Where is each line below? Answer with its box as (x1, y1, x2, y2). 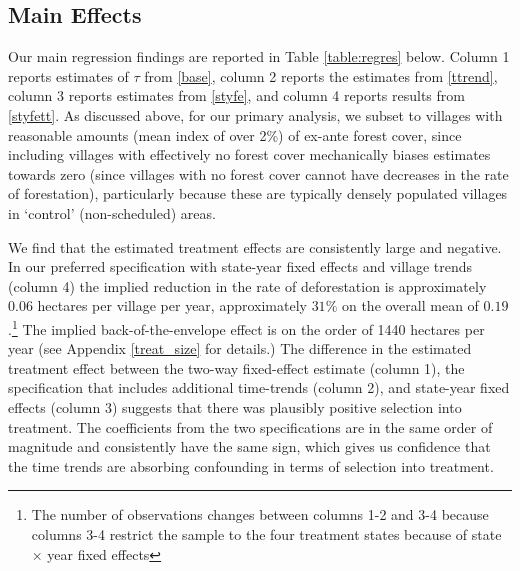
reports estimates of (8, 65, 129, 86)
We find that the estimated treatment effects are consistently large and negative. (8, 236, 502, 257)
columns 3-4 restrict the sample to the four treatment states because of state (31, 523, 502, 544)
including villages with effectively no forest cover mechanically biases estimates (8, 144, 491, 165)
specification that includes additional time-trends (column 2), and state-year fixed (8, 377, 510, 398)
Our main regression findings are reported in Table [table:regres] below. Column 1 (8, 46, 510, 67)
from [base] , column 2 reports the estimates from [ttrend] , (144, 65, 498, 86)
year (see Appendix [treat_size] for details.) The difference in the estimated (8, 338, 472, 359)
